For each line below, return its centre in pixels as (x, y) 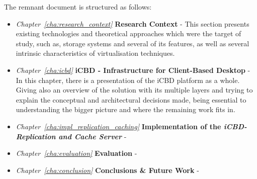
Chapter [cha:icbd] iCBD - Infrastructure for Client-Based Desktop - (133, 70)
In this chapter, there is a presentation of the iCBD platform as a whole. (128, 80)
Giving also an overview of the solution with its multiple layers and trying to (134, 90)
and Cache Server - (93, 136)
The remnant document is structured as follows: (78, 7)
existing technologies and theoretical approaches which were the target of (128, 33)
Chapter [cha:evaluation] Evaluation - (76, 153)
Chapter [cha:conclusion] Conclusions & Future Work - (107, 170)
